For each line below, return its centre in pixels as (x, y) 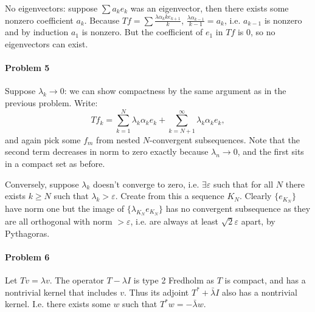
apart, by (258, 221)
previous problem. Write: (51, 103)
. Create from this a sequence (170, 196)
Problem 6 (27, 256)
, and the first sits (271, 151)
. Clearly (255, 196)
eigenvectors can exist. (47, 44)
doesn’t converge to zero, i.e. (146, 184)
